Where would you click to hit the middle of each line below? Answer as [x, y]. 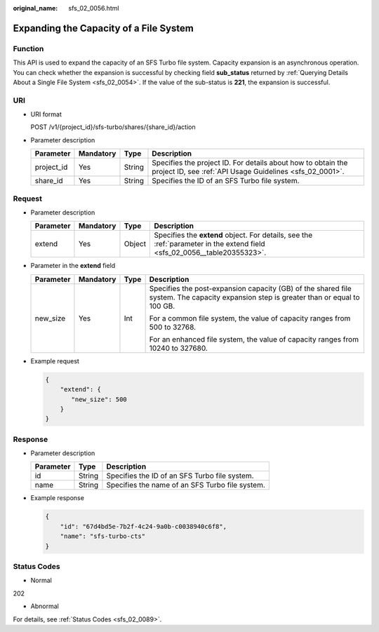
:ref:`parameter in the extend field [210, 244]
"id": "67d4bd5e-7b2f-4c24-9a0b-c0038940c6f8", [144, 526]
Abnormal [45, 606]
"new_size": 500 [99, 399]
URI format [46, 114]
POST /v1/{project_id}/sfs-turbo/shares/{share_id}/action [113, 127]
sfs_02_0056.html [94, 8]
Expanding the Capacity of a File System [104, 28]
